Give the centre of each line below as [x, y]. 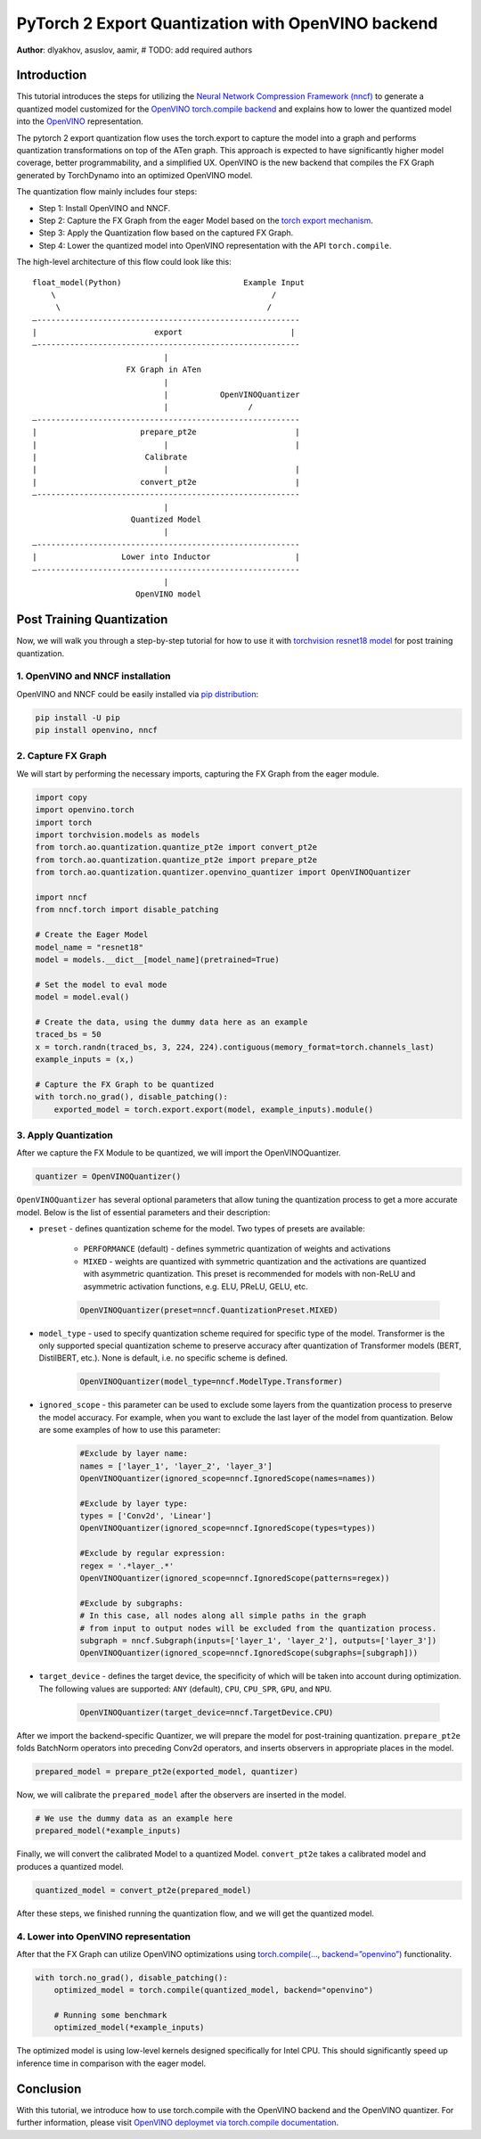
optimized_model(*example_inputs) [129, 2028]
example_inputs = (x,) [85, 1060]
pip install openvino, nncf [96, 730]
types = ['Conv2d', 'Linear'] [146, 1516]
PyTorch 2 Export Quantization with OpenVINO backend [227, 23]
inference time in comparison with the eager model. [111, 2063]
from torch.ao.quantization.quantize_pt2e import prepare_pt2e [176, 860]
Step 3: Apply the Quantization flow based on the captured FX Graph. [166, 233]
